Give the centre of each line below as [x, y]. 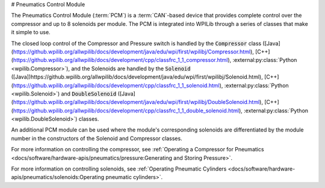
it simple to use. [31, 32]
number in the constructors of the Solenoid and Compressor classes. [97, 138]
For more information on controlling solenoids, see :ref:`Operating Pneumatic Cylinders [119, 169]
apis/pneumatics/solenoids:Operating [58, 177]
